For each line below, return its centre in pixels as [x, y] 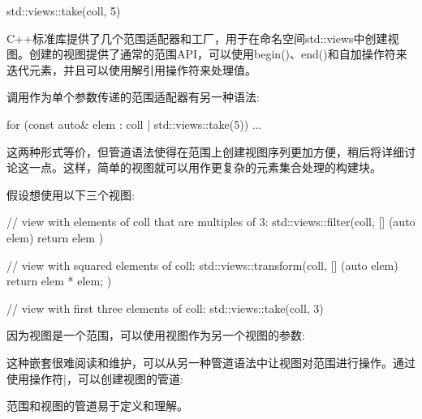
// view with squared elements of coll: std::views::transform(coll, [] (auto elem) [202, 265]
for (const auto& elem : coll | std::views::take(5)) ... [134, 124]
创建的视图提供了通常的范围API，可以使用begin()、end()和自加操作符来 [218, 54]
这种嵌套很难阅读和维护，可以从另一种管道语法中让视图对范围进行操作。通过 [211, 362]
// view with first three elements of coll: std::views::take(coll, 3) [165, 308]
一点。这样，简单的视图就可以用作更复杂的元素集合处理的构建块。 [205, 167]
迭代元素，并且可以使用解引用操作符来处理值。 [131, 69]
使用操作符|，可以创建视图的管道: [95, 378]
